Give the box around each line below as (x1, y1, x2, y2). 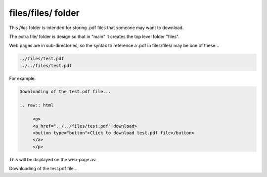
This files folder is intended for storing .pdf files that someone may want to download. (9, 25, 184, 31)
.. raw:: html (19, 103, 54, 108)
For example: (9, 75, 36, 81)
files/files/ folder (9, 7, 80, 18)
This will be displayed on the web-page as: (9, 156, 96, 162)
